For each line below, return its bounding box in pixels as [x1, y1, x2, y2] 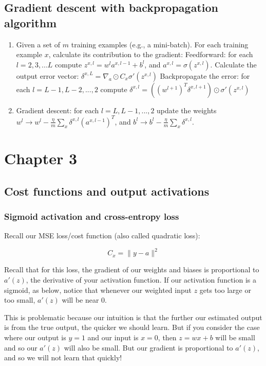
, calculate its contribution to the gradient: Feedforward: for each [48, 49, 253, 60]
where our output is [4, 332, 66, 342]
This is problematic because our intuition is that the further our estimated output [4, 311, 262, 322]
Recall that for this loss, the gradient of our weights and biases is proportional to [4, 264, 259, 275]
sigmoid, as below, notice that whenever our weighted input [4, 284, 192, 295]
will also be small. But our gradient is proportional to [64, 342, 233, 353]
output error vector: [16, 70, 79, 81]
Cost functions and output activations [4, 183, 210, 199]
